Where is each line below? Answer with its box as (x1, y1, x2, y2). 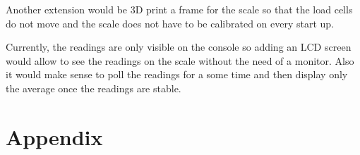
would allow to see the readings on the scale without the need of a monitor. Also (6, 53, 354, 68)
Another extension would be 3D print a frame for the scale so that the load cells (6, 2, 353, 16)
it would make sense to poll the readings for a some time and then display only (6, 67, 348, 82)
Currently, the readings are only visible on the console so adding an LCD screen (6, 39, 352, 54)
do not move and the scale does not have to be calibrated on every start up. (6, 15, 335, 30)
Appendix (6, 122, 103, 151)
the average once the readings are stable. (6, 80, 181, 95)
